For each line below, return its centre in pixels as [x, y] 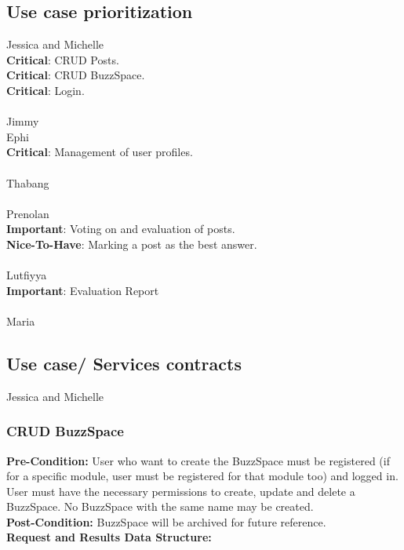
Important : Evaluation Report [83, 290]
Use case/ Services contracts [124, 363]
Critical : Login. [45, 90]
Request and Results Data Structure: [109, 537]
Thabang [28, 182]
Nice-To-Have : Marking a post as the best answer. [132, 244]
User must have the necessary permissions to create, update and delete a [181, 491]
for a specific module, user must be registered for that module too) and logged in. [202, 476]
